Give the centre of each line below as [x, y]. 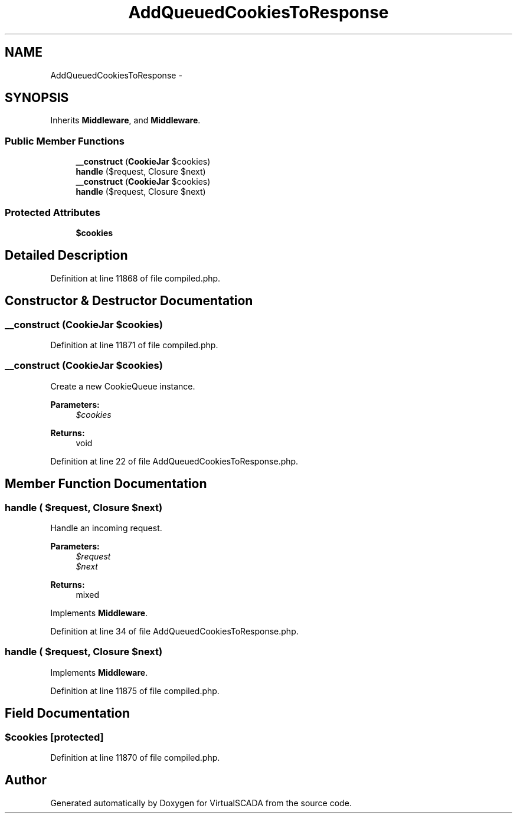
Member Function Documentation [106, 484]
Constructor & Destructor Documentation [129, 301]
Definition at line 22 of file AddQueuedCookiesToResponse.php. [174, 461]
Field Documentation [67, 714]
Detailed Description [66, 256]
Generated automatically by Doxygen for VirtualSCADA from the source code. [201, 803]
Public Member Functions [65, 141]
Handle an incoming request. [106, 528]
